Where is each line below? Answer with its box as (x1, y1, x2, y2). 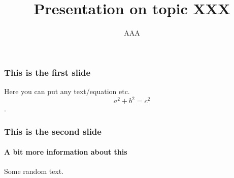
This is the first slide (4, 66, 91, 78)
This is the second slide (4, 125, 102, 137)
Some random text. (4, 166, 64, 176)
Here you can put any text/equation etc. (4, 86, 130, 97)
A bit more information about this (4, 146, 127, 157)
